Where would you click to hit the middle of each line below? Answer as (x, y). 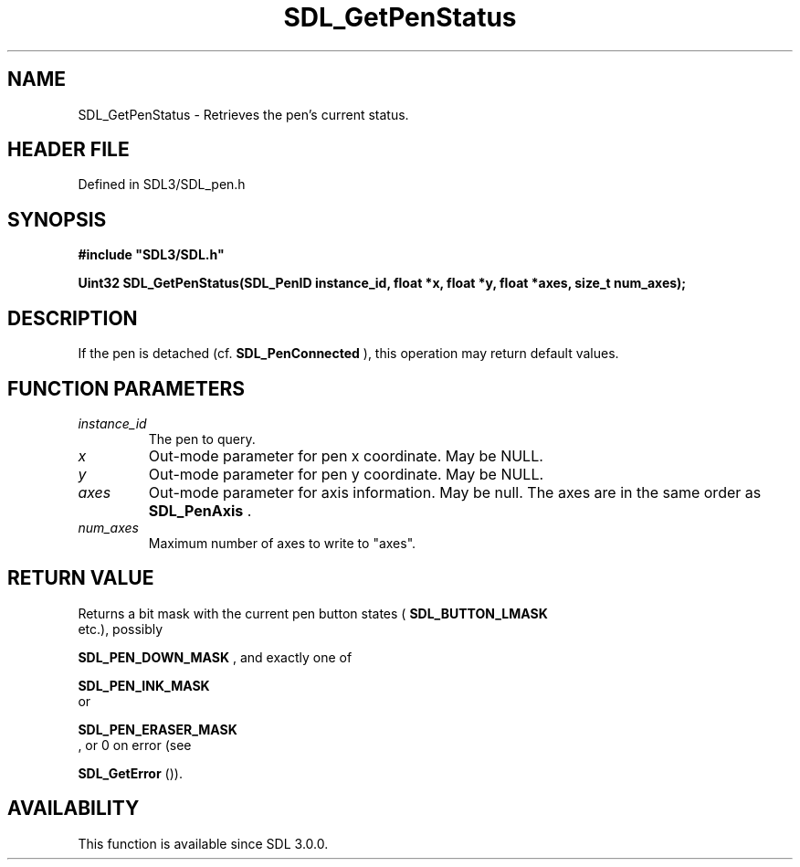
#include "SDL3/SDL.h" (151, 255)
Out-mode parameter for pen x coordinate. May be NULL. (346, 455)
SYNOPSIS (57, 219)
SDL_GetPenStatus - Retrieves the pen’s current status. (243, 114)
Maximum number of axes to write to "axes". (282, 543)
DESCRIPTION (73, 318)
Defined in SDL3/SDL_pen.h (162, 185)
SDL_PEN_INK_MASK (144, 685)
